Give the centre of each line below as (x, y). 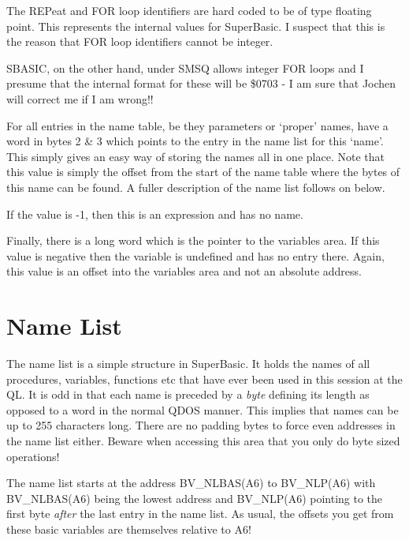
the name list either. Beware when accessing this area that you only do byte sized (203, 441)
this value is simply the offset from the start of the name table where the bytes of (203, 172)
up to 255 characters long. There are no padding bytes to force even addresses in (201, 425)
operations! (33, 456)
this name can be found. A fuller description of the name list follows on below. (196, 187)
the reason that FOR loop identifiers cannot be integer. (140, 41)
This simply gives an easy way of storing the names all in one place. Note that (195, 156)
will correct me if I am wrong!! (80, 98)
